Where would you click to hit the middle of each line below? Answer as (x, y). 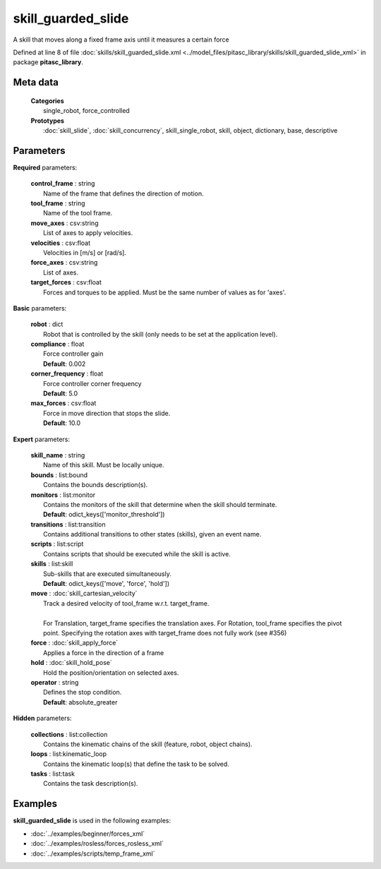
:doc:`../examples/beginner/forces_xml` (88, 834)
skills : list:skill (52, 564)
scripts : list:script (57, 544)
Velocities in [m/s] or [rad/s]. (85, 252)
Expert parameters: (42, 439)
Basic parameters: (40, 308)
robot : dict (47, 324)
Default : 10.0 (62, 423)
